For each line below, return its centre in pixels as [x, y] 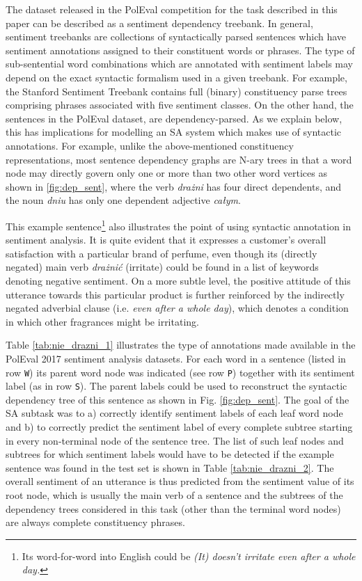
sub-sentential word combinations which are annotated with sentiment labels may [179, 64]
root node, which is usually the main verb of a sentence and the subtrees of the [174, 494]
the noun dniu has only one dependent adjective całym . [123, 200]
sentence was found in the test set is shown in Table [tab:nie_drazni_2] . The [170, 467]
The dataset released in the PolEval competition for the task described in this [172, 9]
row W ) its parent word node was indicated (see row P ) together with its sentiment [180, 372]
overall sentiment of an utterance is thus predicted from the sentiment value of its [180, 481]
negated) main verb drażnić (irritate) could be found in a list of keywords [162, 267]
